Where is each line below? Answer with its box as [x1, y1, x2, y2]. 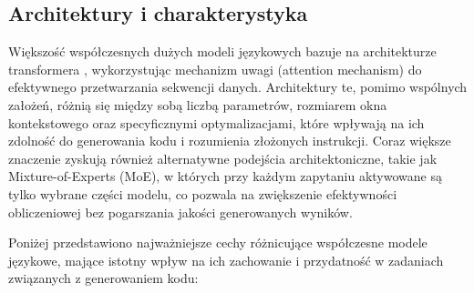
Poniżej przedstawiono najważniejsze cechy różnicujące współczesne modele [8, 233, 428, 252]
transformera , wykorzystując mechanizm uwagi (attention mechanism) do [8, 59, 422, 78]
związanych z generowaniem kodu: [8, 268, 199, 288]
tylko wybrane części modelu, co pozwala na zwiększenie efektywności [8, 184, 397, 203]
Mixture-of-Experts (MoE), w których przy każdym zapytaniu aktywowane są [8, 167, 442, 186]
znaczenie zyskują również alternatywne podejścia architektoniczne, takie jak [8, 148, 438, 167]
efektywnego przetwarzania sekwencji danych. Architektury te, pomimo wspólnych [8, 77, 468, 96]
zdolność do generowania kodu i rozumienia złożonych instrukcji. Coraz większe [8, 131, 451, 150]
